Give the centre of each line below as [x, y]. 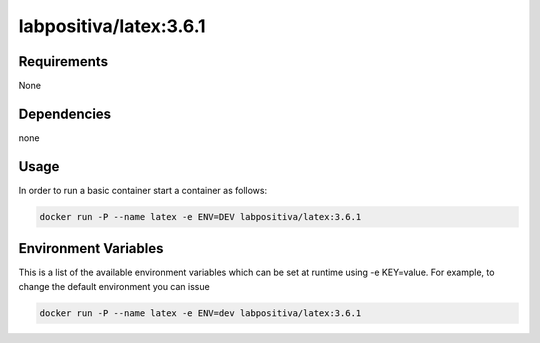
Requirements [63, 61]
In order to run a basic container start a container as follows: [143, 190]
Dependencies [65, 113]
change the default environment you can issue [114, 286]
